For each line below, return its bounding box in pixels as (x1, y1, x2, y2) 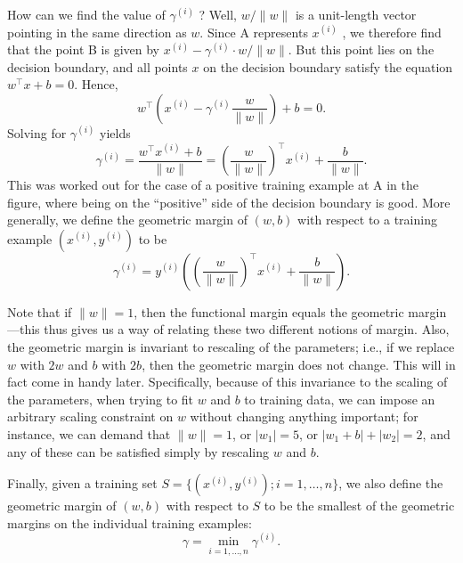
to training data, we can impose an (244, 389, 435, 408)
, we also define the (338, 474, 443, 493)
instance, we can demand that (7, 425, 171, 443)
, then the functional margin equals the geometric (134, 302, 404, 321)
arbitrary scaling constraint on (7, 407, 174, 426)
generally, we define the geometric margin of (7, 210, 248, 229)
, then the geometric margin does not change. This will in (142, 355, 456, 373)
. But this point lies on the (288, 40, 435, 59)
